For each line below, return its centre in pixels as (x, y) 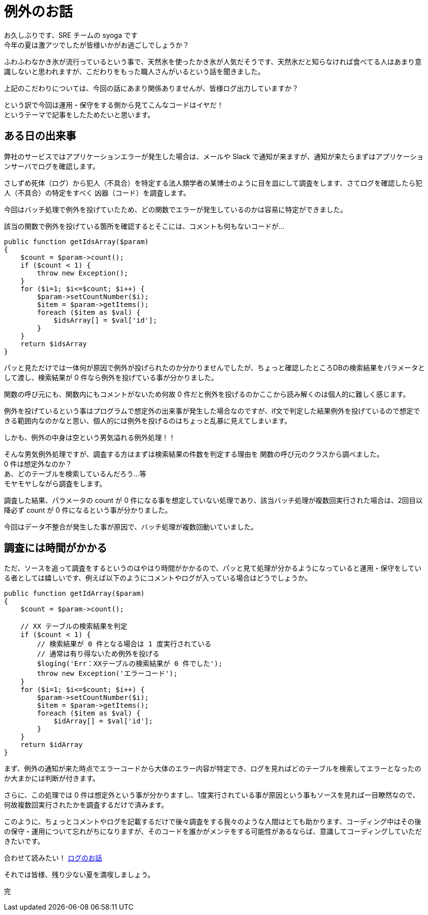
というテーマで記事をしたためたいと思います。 (79, 114)
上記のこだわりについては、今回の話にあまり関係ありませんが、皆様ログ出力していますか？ (151, 88)
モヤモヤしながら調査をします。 (55, 483)
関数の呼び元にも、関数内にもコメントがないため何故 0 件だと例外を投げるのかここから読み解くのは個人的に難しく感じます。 (207, 394)
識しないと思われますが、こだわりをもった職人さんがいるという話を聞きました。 (134, 71)
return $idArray (52, 745)
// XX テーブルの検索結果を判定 (74, 626)
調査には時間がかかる (55, 548)
